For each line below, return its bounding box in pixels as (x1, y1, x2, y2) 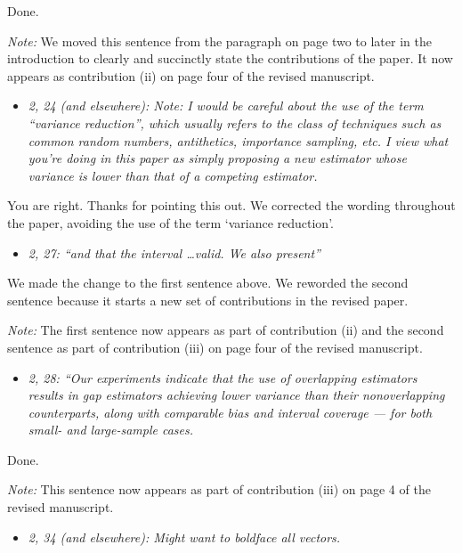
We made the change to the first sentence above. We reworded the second (7, 273, 409, 292)
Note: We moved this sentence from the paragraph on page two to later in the (7, 31, 432, 50)
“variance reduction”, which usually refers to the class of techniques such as (28, 113, 442, 132)
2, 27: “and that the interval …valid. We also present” (28, 243, 320, 262)
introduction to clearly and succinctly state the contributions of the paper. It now (7, 49, 453, 68)
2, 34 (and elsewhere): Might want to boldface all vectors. (28, 527, 341, 546)
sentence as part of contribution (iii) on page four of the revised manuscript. (7, 337, 423, 356)
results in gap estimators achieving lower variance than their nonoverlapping (28, 386, 445, 404)
